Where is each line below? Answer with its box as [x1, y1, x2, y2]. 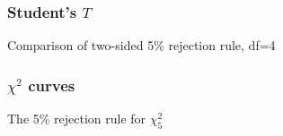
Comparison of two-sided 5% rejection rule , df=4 [7, 36, 276, 55]
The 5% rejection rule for [7, 109, 146, 128]
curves [28, 73, 75, 96]
